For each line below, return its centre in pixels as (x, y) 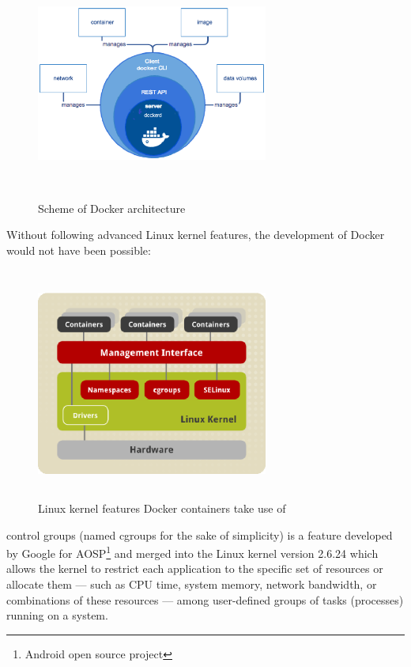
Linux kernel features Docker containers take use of (162, 508)
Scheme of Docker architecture (112, 208)
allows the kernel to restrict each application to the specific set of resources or (195, 568)
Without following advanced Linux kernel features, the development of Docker (196, 235)
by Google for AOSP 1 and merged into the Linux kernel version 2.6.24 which (192, 552)
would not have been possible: (79, 250)
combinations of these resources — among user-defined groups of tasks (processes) (205, 599)
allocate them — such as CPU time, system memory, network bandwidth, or (192, 584)
